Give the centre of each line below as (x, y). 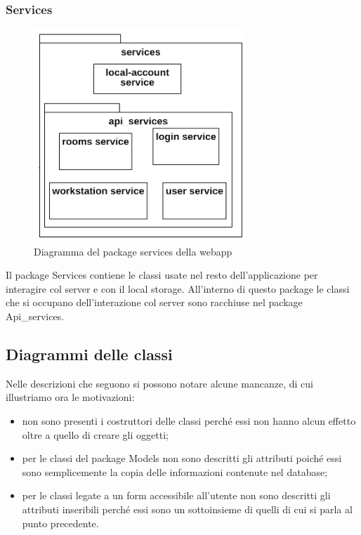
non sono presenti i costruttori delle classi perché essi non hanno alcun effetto (189, 420)
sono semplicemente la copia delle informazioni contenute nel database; (175, 471)
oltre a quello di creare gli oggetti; (95, 434)
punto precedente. (60, 523)
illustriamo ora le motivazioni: (70, 397)
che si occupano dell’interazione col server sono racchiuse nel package (154, 302)
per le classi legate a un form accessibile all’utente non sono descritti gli (176, 495)
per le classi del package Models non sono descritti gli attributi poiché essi (182, 458)
